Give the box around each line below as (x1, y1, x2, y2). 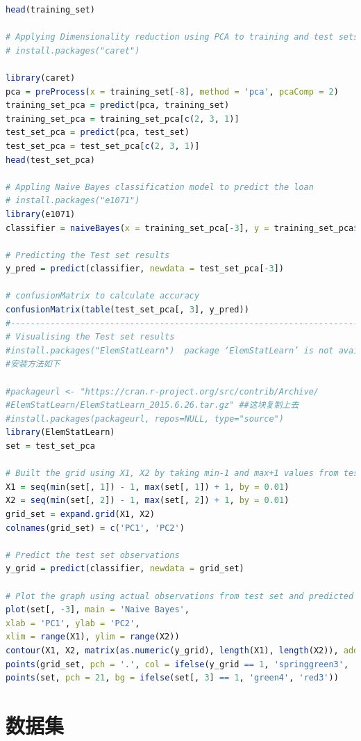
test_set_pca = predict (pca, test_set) (6, 127, 190, 138)
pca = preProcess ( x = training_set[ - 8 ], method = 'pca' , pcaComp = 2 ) (6, 86, 339, 97)
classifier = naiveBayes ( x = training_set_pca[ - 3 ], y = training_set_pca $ (6, 223, 359, 233)
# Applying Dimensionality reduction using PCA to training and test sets (6, 32, 359, 42)
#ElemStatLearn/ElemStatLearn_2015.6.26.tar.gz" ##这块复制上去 (6, 400, 299, 411)
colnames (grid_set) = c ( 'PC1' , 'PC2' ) (6, 523, 185, 533)
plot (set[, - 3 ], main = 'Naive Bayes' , (6, 605, 190, 615)
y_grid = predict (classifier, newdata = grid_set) (6, 564, 244, 574)
